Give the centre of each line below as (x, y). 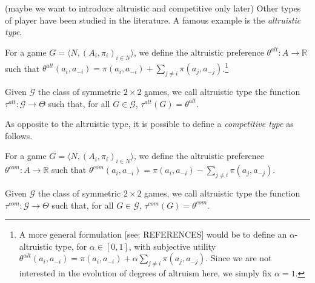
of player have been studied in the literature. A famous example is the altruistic (153, 20)
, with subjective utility (172, 246)
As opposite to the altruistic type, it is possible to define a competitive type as (149, 124)
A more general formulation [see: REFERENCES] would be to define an (153, 234)
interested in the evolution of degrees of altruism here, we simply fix (145, 273)
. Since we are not (239, 258)
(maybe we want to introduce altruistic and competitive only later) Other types (153, 8)
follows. (19, 135)
